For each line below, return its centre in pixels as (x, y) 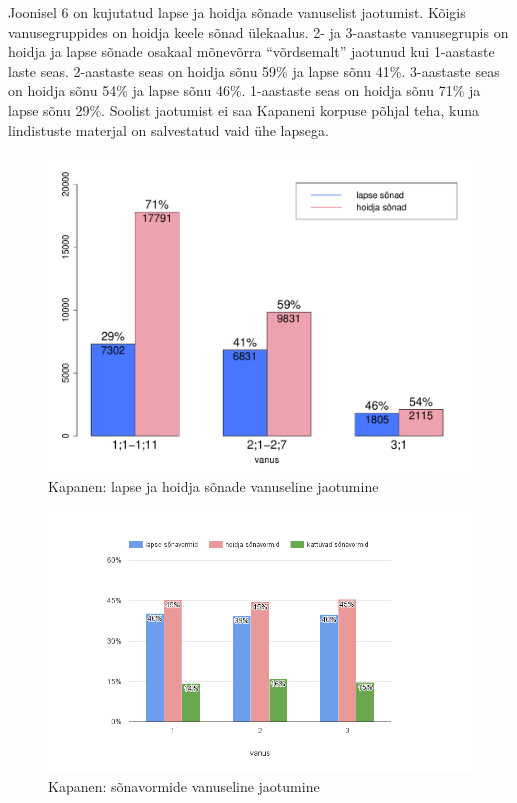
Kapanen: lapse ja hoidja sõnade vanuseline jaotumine (213, 485)
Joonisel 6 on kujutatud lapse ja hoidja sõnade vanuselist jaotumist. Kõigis (237, 12)
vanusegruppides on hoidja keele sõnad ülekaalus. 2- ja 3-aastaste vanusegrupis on (258, 31)
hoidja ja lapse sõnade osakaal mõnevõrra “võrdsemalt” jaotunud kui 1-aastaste (251, 51)
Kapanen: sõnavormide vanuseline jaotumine (184, 785)
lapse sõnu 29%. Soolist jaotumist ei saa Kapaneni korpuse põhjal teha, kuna (244, 109)
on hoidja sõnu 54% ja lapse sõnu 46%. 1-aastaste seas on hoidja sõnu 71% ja (244, 90)
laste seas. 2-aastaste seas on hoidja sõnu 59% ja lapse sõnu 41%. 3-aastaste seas (254, 70)
